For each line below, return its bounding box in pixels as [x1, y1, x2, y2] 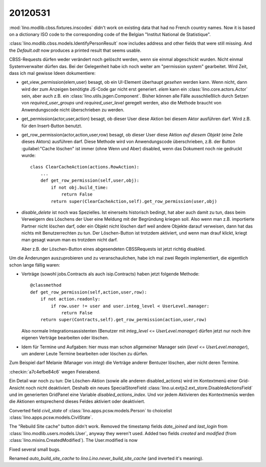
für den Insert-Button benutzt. [21, 123, 82, 129]
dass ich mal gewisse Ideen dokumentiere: [9, 70, 96, 76]
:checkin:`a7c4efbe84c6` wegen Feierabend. [9, 368, 100, 374]
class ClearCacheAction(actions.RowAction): [30, 164, 140, 169]
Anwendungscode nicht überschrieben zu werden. [21, 106, 125, 113]
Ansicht [9, 385, 25, 391]
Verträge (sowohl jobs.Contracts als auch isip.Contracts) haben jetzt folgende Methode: [21, 271, 199, 277]
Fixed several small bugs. [9, 446, 61, 452]
